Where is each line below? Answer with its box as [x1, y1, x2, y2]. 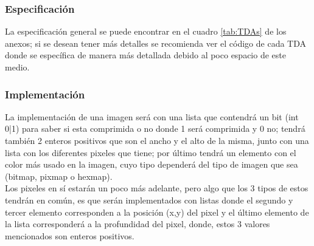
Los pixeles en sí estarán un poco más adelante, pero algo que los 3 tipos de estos [5, 182, 309, 194]
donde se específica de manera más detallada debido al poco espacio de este [5, 49, 286, 61]
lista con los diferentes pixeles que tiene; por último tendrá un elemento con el [5, 146, 296, 159]
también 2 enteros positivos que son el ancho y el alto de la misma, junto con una [5, 134, 309, 146]
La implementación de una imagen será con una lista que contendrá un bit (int [5, 110, 299, 123]
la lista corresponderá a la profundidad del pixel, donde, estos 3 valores [5, 217, 270, 230]
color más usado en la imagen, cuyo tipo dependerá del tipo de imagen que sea [5, 158, 298, 171]
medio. [5, 61, 30, 73]
